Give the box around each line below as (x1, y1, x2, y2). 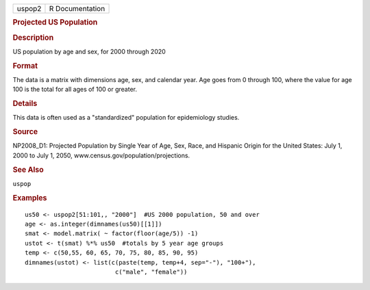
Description (12, 33, 54, 42)
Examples (12, 193, 47, 202)
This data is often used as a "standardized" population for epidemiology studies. (12, 114, 240, 122)
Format (12, 61, 38, 70)
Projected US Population (12, 18, 98, 27)
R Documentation (49, 4, 106, 13)
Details (12, 99, 38, 109)
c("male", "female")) (114, 267, 188, 276)
